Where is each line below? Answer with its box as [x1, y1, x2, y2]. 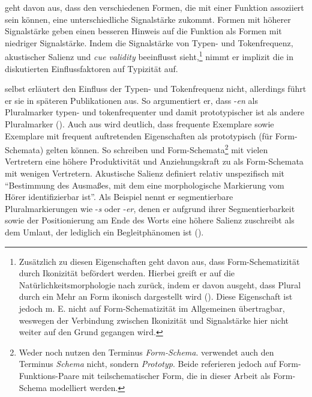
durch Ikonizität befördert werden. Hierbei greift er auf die [19, 267, 235, 279]
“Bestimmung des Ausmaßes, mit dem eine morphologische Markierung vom [5, 178, 284, 191]
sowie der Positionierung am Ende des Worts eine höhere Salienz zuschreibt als [5, 214, 295, 226]
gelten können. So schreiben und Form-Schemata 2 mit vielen [46, 142, 268, 156]
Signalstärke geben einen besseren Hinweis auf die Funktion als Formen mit [5, 25, 282, 37]
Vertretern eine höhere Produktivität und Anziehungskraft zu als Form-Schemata [5, 155, 304, 168]
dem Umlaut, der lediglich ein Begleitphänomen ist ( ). [5, 226, 204, 238]
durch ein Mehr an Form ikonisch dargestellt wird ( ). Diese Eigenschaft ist [19, 290, 293, 303]
